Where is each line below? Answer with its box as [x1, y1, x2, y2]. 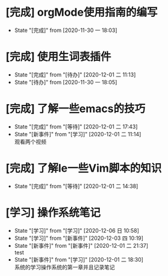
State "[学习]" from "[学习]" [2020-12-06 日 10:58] [14, 227, 140, 234]
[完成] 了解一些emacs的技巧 [5, 102, 146, 116]
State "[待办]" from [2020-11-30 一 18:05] [14, 78, 117, 86]
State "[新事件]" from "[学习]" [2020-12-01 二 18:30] [14, 256, 144, 263]
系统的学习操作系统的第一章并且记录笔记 [14, 263, 115, 271]
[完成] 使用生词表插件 [5, 50, 111, 64]
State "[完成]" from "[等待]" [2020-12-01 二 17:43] [14, 123, 138, 130]
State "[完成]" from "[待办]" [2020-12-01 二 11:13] [14, 71, 136, 78]
